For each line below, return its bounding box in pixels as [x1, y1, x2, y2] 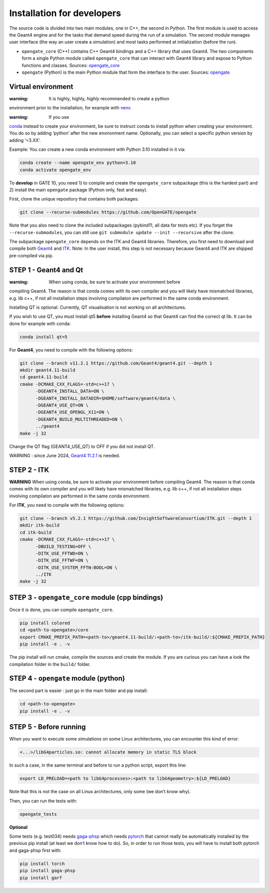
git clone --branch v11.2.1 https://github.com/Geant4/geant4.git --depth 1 [19, 360, 212, 366]
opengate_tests [19, 811, 57, 817]
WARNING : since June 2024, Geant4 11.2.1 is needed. [9, 452, 120, 458]
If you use [48, 114, 69, 120]
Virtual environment [9, 82, 73, 91]
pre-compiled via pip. [9, 252, 53, 258]
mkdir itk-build [19, 522, 60, 528]
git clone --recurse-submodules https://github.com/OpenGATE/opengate [19, 210, 197, 215]
